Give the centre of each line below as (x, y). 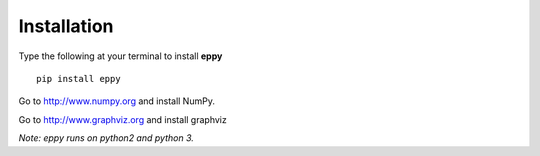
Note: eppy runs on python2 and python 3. (106, 138)
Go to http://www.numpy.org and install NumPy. (116, 101)
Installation (66, 26)
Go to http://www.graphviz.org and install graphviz (122, 119)
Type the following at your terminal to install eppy (120, 56)
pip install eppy (78, 78)
